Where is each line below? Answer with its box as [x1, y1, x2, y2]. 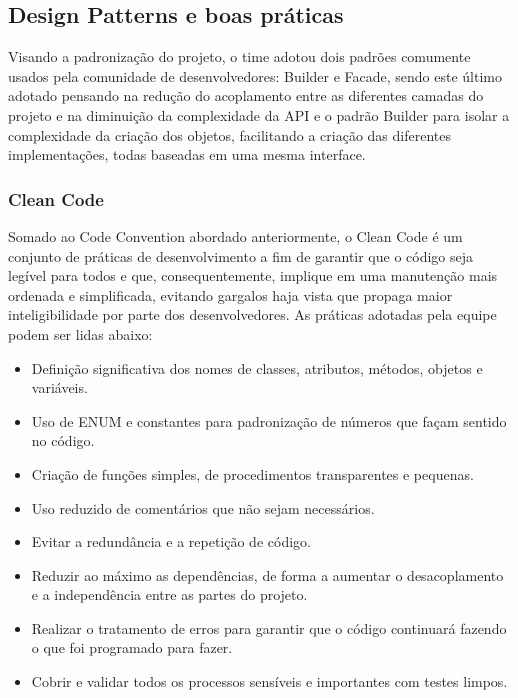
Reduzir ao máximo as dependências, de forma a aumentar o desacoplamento [31, 564, 504, 585]
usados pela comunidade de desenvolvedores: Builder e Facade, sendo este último [8, 65, 503, 86]
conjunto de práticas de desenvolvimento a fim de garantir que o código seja [8, 245, 474, 266]
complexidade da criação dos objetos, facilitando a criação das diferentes [8, 124, 451, 145]
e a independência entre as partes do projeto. [31, 584, 308, 605]
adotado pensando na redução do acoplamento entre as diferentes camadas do [8, 85, 484, 106]
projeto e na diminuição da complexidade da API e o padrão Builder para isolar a [8, 104, 510, 125]
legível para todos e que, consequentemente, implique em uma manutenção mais [8, 265, 498, 286]
